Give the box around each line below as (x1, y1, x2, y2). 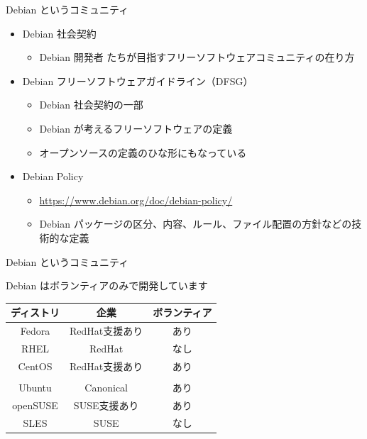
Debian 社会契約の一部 (39, 97, 143, 112)
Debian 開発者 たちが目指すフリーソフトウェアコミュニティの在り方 (39, 50, 355, 65)
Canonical (84, 379, 128, 394)
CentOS (18, 358, 53, 373)
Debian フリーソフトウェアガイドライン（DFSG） (22, 73, 253, 88)
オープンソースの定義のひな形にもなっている (39, 145, 247, 160)
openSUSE (12, 397, 58, 412)
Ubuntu (18, 379, 52, 394)
